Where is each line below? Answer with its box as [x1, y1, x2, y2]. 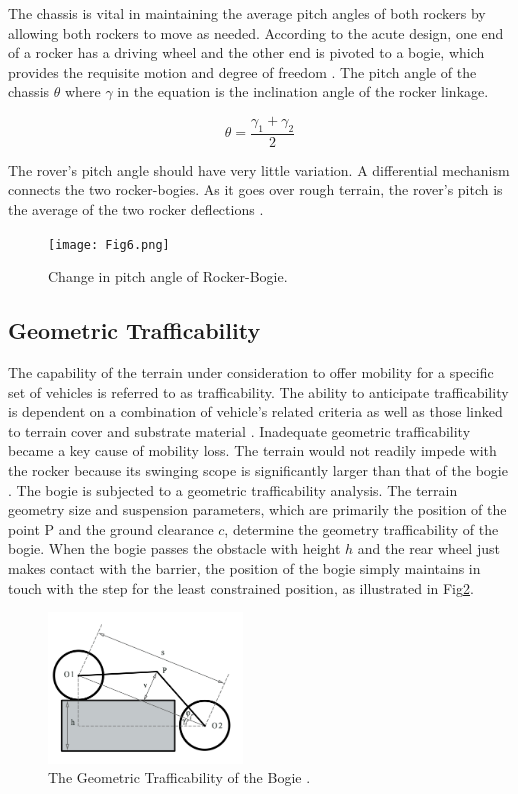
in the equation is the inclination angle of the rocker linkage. [117, 81, 489, 102]
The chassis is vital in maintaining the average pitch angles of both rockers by [8, 3, 486, 23]
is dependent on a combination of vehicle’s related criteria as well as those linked [8, 401, 503, 422]
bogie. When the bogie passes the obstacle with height [8, 538, 341, 559]
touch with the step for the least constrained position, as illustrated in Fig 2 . [8, 577, 474, 598]
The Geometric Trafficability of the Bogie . [48, 767, 311, 788]
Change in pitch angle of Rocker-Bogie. [48, 266, 288, 287]
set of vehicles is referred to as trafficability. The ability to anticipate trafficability [8, 381, 509, 402]
